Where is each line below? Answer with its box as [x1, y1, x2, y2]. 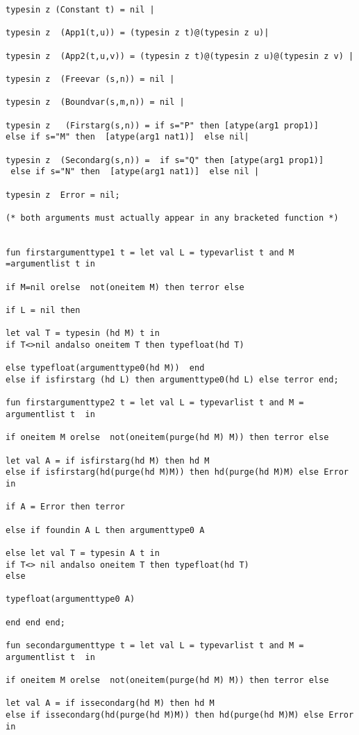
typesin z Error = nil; [6, 189, 120, 200]
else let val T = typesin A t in [6, 548, 160, 558]
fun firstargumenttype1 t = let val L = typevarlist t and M [6, 247, 294, 257]
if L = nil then [6, 305, 81, 316]
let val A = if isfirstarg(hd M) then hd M [6, 455, 210, 466]
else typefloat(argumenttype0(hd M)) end [6, 363, 205, 373]
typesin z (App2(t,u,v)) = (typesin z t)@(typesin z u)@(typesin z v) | [6, 51, 354, 61]
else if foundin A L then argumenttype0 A [6, 525, 205, 535]
